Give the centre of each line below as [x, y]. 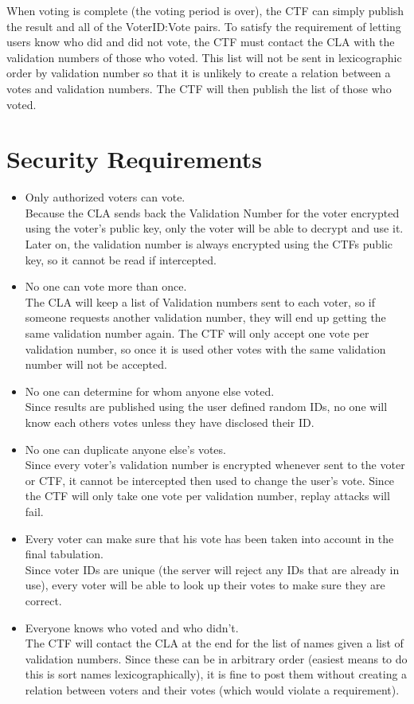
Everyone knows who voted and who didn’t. [132, 627]
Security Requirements [134, 159]
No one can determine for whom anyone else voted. [150, 391]
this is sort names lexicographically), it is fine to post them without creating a [216, 674]
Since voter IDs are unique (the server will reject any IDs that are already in [212, 569]
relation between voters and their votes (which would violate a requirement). [212, 689]
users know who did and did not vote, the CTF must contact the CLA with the [201, 42]
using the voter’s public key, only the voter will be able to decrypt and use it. [214, 228]
